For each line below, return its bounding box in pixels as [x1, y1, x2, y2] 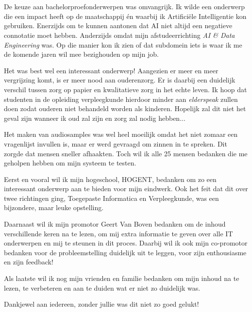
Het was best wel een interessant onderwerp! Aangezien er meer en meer [4, 65, 218, 75]
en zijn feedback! [4, 257, 53, 267]
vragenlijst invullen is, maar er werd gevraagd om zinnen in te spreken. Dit [4, 138, 227, 148]
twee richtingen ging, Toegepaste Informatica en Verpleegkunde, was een [4, 193, 219, 203]
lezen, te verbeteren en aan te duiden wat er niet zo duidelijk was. [4, 282, 201, 293]
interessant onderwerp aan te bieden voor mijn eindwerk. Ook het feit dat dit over [4, 183, 248, 194]
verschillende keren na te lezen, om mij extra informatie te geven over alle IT [4, 228, 233, 238]
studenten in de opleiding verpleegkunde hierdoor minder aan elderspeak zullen [4, 94, 238, 104]
